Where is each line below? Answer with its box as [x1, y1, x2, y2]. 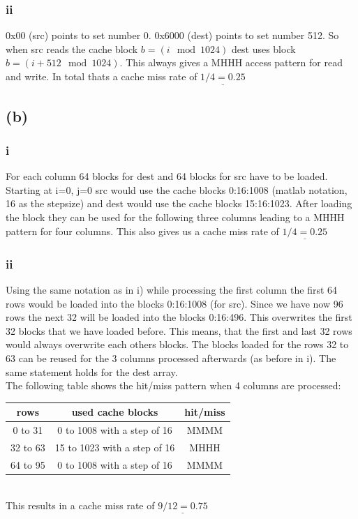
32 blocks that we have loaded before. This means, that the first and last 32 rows [6, 323, 352, 338]
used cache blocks [71, 405, 158, 419]
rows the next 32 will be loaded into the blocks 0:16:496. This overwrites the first [6, 310, 352, 324]
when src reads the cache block [6, 41, 138, 56]
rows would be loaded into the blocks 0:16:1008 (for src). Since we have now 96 [6, 296, 343, 310]
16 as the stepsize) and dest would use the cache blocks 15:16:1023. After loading [6, 196, 352, 211]
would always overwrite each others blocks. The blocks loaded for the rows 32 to [6, 337, 349, 352]
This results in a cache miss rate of [6, 497, 155, 512]
